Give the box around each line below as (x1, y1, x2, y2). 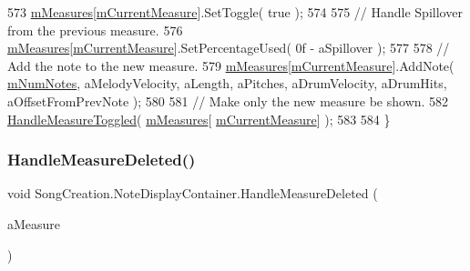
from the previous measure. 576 (7, 20, 183, 39)
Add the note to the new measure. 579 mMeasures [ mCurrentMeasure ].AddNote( (7, 55, 455, 75)
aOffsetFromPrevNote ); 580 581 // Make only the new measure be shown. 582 (7, 91, 449, 110)
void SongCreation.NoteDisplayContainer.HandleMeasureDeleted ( (7, 184, 378, 203)
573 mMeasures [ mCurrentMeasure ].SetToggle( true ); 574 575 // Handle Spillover (7, 3, 463, 21)
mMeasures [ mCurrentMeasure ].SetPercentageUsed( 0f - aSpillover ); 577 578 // (7, 38, 450, 57)
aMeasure (7, 214, 61, 233)
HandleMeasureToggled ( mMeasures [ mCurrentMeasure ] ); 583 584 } (7, 109, 391, 128)
